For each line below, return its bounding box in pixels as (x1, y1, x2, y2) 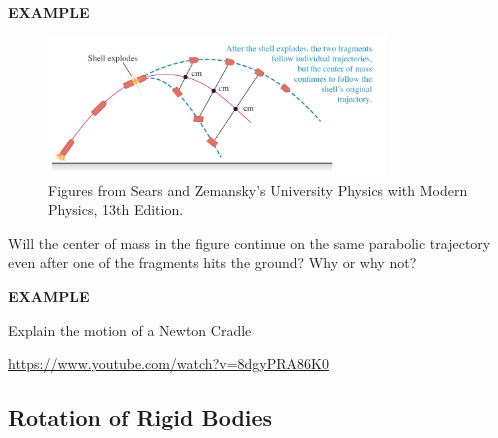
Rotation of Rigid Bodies (8, 402, 273, 433)
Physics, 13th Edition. (48, 199, 184, 220)
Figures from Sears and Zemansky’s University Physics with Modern (48, 179, 468, 200)
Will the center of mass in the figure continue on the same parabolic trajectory (8, 232, 491, 253)
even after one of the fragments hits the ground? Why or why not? (8, 252, 417, 273)
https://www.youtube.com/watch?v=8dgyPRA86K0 (8, 353, 329, 374)
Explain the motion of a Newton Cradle (8, 319, 252, 340)
